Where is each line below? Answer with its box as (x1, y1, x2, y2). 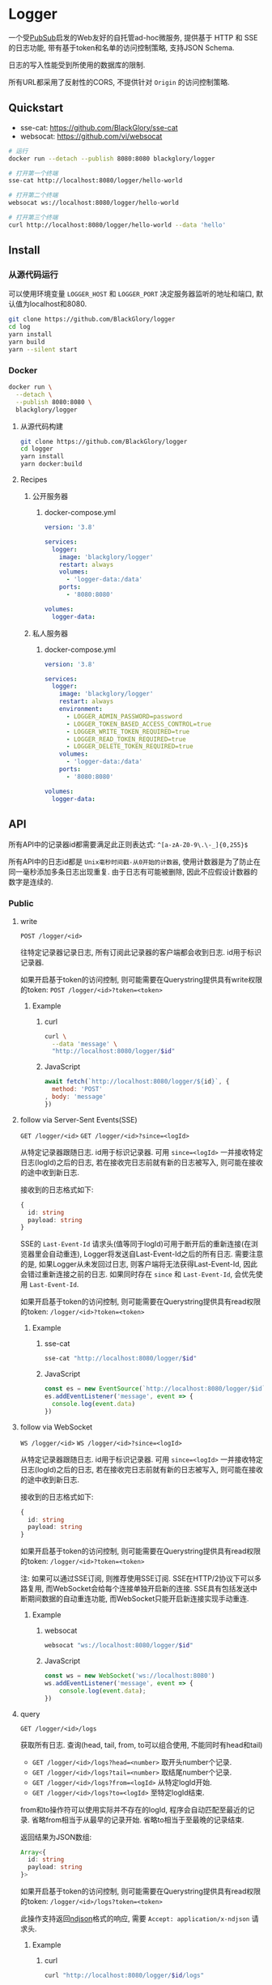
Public (8, 898, 34, 909)
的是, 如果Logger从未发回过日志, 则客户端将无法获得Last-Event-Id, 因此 (19, 1259, 258, 1269)
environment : (59, 705, 103, 713)
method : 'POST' (51, 1085, 103, 1093)
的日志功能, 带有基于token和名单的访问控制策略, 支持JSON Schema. (8, 42, 235, 53)
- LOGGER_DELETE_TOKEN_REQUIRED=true (66, 743, 193, 751)
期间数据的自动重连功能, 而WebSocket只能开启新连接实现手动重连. (27, 1594, 249, 1604)
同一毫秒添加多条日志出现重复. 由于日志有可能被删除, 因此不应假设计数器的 (8, 867, 257, 877)
